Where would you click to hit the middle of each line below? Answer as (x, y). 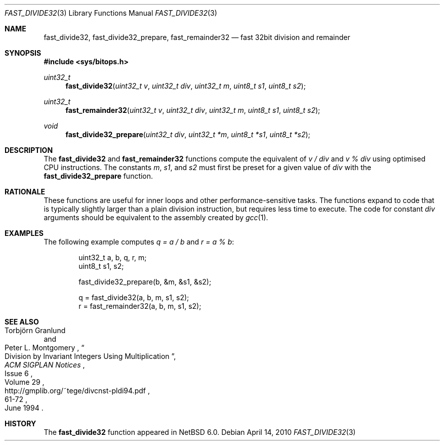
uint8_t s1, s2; (101, 266)
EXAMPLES (24, 233)
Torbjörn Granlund (35, 330)
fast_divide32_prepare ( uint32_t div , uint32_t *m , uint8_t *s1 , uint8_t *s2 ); (188, 134)
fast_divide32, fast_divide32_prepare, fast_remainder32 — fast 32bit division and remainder (197, 37)
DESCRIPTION (29, 150)
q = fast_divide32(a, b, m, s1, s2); (134, 297)
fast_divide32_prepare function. (98, 176)
